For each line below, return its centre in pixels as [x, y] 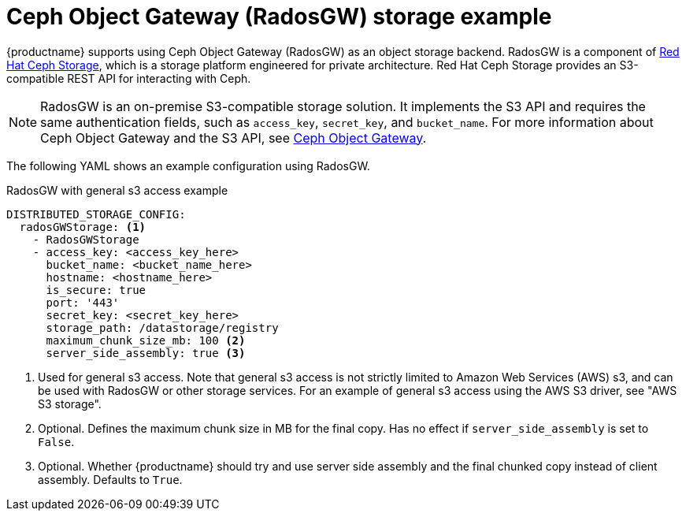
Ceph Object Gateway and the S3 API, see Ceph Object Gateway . [234, 138]
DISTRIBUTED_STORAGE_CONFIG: [96, 214]
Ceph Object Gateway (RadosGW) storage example [279, 17]
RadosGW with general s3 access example [117, 190]
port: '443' [83, 302]
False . [56, 441]
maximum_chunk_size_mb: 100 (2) [146, 340]
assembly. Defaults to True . [110, 479]
